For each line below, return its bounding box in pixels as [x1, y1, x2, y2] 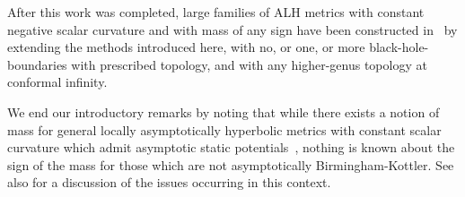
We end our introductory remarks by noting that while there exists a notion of [7, 102, 440, 121]
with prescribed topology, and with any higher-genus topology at [71, 55, 427, 73]
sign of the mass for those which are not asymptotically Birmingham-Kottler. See [7, 155, 454, 174]
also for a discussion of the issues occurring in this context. [7, 173, 331, 192]
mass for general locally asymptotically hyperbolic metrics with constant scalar [7, 120, 442, 139]
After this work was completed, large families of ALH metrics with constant [7, 3, 425, 21]
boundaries [7, 55, 67, 73]
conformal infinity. [7, 73, 108, 91]
